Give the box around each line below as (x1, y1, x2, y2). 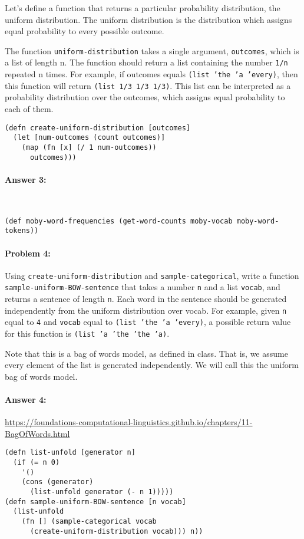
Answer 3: (5, 173, 47, 185)
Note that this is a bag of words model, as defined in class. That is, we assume (5, 347, 288, 359)
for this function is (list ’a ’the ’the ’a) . (5, 327, 170, 339)
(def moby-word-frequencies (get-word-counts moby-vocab (5, 216, 233, 225)
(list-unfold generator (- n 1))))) (29, 488, 174, 497)
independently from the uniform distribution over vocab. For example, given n (5, 304, 287, 316)
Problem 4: (5, 247, 51, 259)
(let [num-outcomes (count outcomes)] (13, 133, 166, 142)
